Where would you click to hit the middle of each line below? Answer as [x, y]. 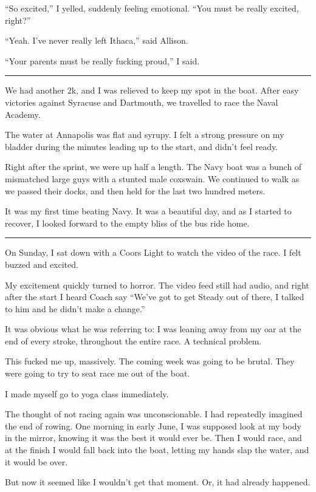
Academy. [23, 114]
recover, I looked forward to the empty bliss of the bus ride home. [127, 223]
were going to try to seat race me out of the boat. [98, 373]
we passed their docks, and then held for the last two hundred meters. [135, 190]
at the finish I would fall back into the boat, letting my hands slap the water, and [157, 450]
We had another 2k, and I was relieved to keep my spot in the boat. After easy [152, 90]
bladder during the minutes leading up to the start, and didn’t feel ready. [142, 146]
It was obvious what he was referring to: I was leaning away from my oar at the [153, 329]
